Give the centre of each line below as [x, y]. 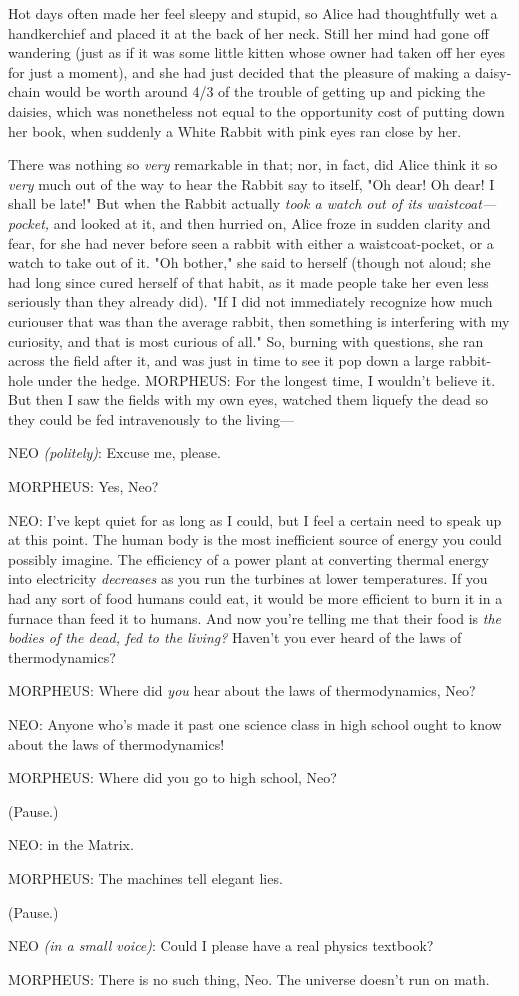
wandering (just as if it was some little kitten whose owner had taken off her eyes [257, 52]
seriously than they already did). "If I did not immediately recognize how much [250, 301]
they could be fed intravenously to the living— [151, 418]
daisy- [493, 71]
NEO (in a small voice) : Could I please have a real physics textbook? [221, 945]
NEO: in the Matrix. [71, 844]
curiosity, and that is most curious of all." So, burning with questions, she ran [246, 340]
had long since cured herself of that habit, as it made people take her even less [248, 281]
